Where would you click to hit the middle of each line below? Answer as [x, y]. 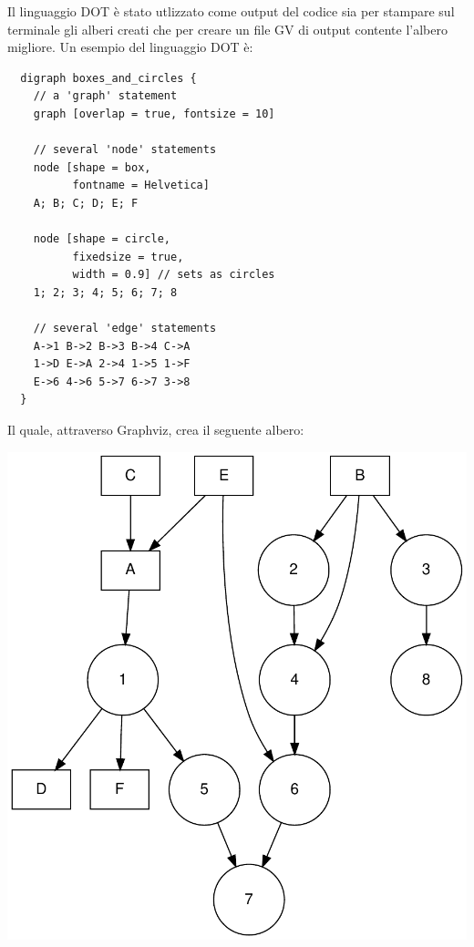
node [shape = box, [92, 167]
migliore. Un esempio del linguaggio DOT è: [130, 47]
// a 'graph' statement [105, 96]
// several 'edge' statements [125, 329]
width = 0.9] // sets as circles [174, 275]
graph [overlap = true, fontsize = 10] [154, 113]
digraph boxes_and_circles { [108, 78]
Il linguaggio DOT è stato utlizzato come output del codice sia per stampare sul [231, 11]
